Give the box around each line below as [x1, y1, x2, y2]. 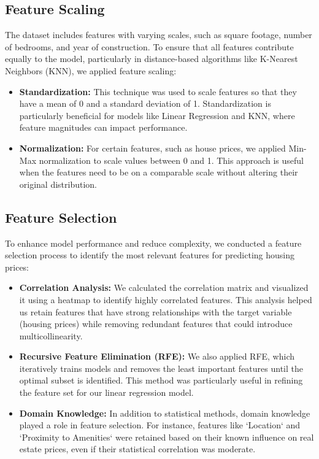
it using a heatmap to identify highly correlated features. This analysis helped [19, 293, 312, 306]
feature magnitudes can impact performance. [19, 121, 188, 134]
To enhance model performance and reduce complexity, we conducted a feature [5, 236, 302, 249]
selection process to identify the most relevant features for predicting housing [5, 249, 294, 261]
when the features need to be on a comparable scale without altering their [19, 166, 298, 179]
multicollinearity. [19, 329, 83, 342]
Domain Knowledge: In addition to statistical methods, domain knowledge [19, 406, 310, 419]
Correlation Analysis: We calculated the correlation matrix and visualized [19, 281, 309, 294]
